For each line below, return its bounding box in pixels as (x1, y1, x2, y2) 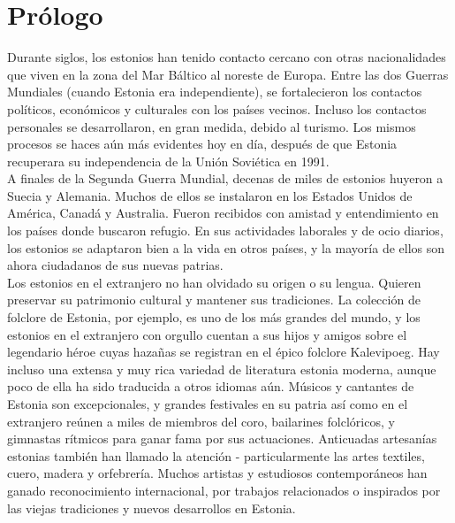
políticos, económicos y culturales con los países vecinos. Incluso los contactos (7, 99, 427, 118)
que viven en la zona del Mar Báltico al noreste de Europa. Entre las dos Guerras (7, 65, 449, 83)
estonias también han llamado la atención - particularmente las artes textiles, (7, 446, 425, 465)
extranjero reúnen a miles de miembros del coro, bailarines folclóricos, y (7, 411, 395, 430)
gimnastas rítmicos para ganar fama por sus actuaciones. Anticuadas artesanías (7, 429, 437, 448)
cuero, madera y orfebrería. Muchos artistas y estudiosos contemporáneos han (7, 464, 428, 482)
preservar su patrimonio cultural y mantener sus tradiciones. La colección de (7, 290, 421, 309)
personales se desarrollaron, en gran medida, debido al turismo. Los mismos (7, 117, 416, 135)
